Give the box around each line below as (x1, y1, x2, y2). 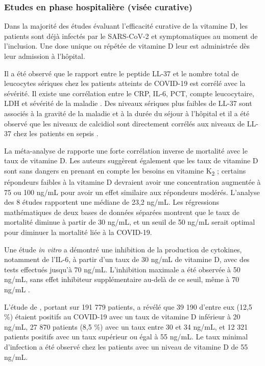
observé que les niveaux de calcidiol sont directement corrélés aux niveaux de (4, 118, 245, 128)
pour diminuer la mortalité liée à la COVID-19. (4, 227, 152, 238)
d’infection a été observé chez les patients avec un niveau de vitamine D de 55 (4, 341, 248, 352)
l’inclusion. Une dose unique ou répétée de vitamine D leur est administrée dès (4, 40, 250, 51)
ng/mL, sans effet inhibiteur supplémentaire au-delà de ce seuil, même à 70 (4, 274, 239, 285)
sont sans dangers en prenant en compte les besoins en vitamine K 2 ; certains (4, 165, 246, 177)
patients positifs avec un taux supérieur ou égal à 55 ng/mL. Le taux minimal (4, 331, 248, 342)
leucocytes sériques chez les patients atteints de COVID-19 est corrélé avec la (4, 78, 246, 89)
